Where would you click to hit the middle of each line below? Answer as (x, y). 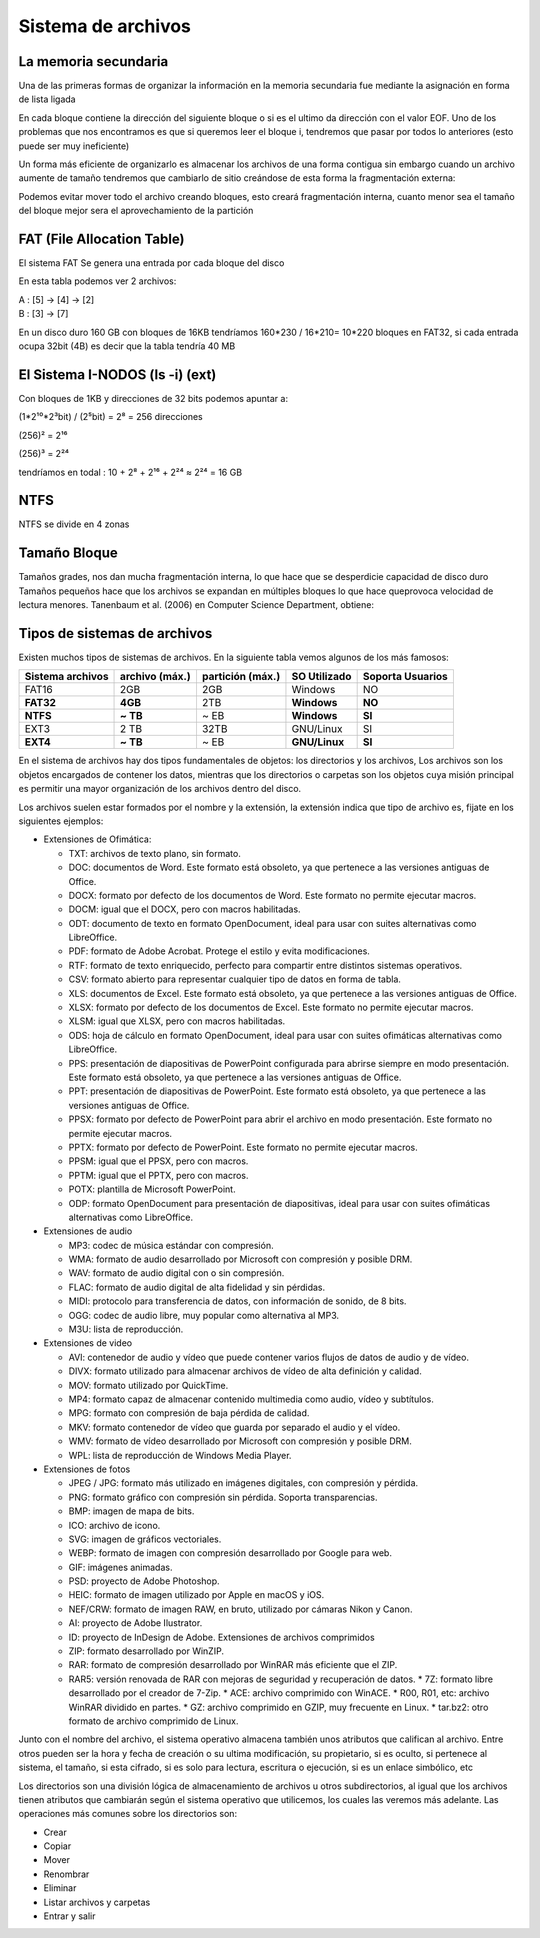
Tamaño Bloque (68, 553)
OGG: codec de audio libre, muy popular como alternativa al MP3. (204, 1315)
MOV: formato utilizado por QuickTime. (148, 1385)
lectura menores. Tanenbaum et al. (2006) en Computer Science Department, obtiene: (196, 605)
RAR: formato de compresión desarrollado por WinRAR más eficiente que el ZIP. (233, 1665)
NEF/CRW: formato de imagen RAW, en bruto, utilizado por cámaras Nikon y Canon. (240, 1609)
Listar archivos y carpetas (97, 1902)
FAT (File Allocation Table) (101, 239)
